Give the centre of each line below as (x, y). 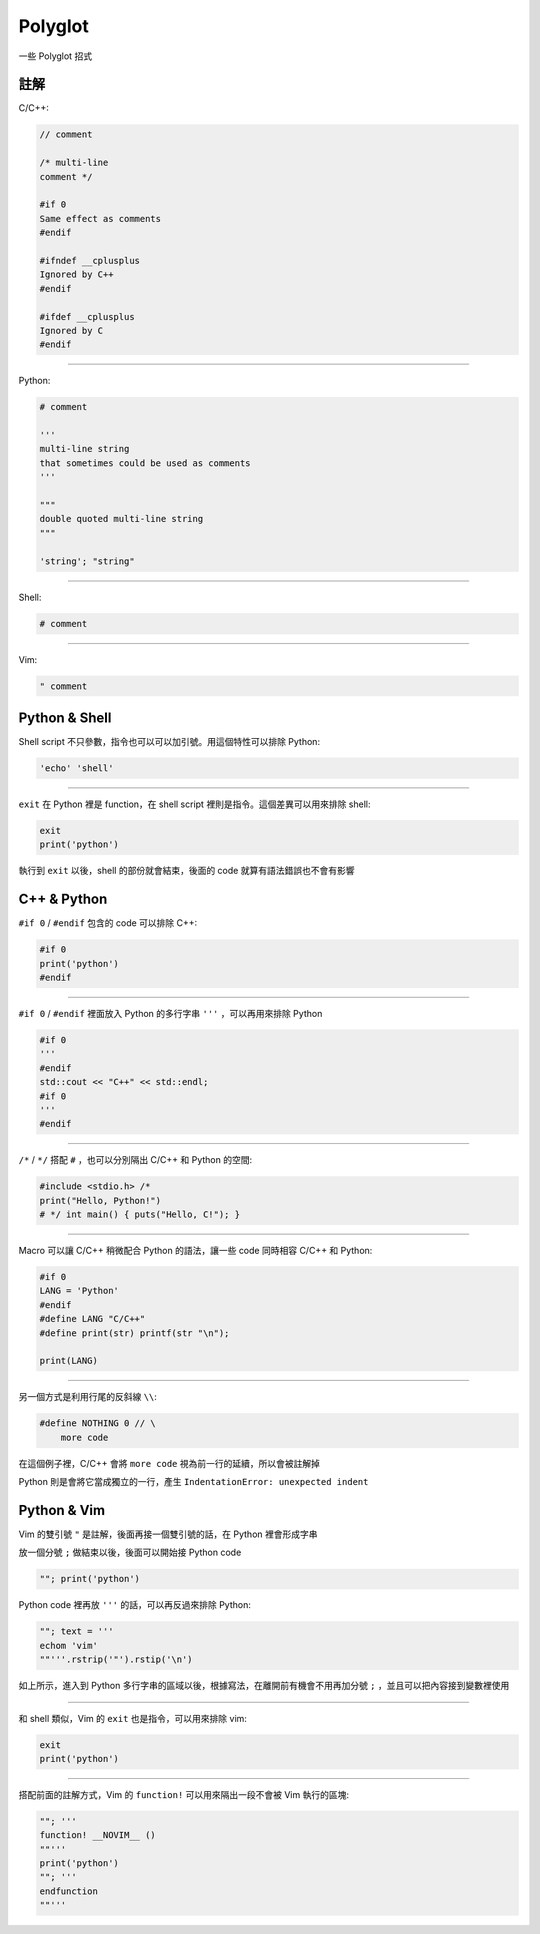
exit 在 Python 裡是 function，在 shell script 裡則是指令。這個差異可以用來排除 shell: (194, 804)
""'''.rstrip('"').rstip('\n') (116, 1659)
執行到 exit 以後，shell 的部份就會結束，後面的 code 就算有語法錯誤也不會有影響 (186, 871)
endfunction (69, 1891)
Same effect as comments (100, 218)
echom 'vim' (69, 1645)
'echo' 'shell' (76, 768)
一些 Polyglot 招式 (55, 56)
